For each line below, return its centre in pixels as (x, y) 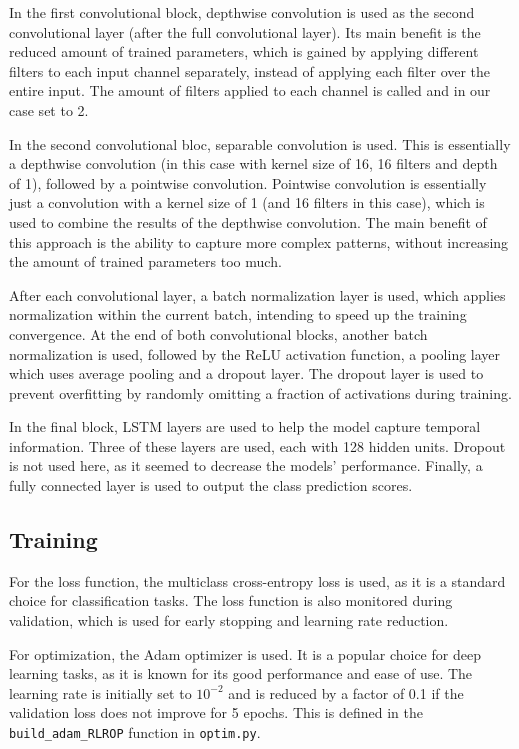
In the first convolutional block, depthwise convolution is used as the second (242, 12)
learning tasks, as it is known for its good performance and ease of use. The (241, 673)
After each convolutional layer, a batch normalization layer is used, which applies (257, 294)
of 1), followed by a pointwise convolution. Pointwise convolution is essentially (248, 182)
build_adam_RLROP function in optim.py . (135, 732)
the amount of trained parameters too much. (145, 261)
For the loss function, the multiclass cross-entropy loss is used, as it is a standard (257, 580)
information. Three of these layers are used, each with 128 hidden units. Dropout (257, 445)
